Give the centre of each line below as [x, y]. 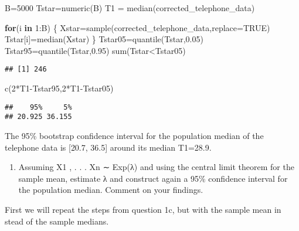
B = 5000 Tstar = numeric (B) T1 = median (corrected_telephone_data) [130, 8]
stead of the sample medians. [57, 221]
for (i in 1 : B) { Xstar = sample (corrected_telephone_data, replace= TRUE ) [137, 27]
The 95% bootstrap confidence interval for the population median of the [134, 135]
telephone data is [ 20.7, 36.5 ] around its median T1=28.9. [108, 147]
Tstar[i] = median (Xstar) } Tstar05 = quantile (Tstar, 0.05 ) [104, 39]
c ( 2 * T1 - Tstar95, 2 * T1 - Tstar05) [59, 88]
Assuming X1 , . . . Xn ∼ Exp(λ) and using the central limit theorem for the [156, 167]
